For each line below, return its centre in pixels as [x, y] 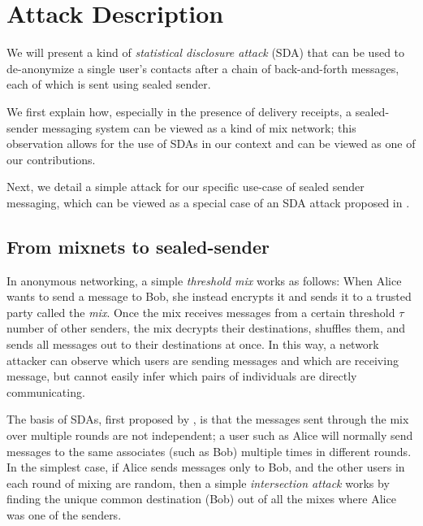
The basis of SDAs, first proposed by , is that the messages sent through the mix [208, 419]
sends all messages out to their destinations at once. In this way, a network [193, 344]
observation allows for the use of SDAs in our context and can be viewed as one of [211, 143]
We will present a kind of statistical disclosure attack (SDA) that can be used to [206, 52]
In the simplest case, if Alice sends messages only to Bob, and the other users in [206, 467]
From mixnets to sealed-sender [138, 246]
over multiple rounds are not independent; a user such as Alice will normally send [210, 435]
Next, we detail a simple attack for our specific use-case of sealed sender [186, 187]
